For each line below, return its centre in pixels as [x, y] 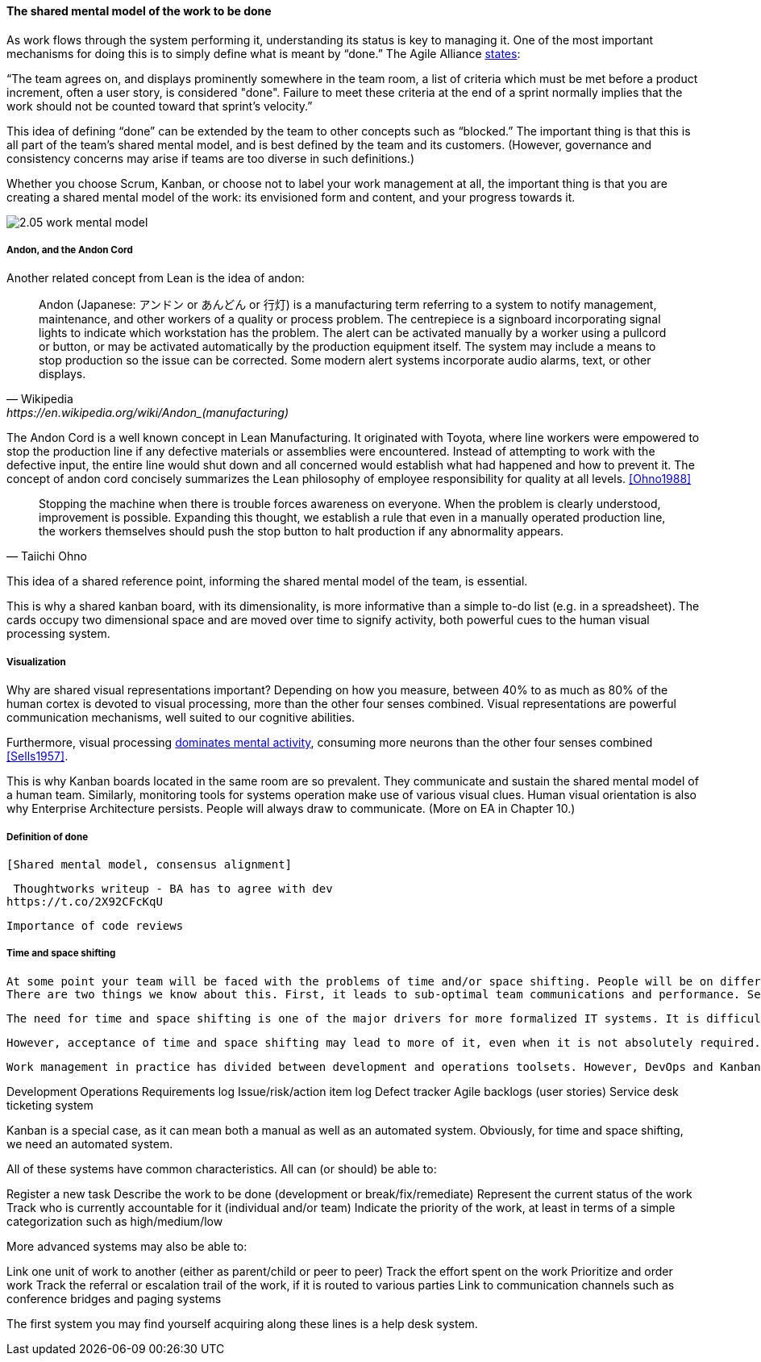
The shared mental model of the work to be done [139, 11]
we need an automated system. [90, 1143]
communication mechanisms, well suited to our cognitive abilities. [181, 718]
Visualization [36, 662]
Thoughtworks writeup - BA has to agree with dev [173, 888]
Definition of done [48, 837]
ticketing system [50, 1105]
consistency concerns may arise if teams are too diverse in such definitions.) [210, 158]
